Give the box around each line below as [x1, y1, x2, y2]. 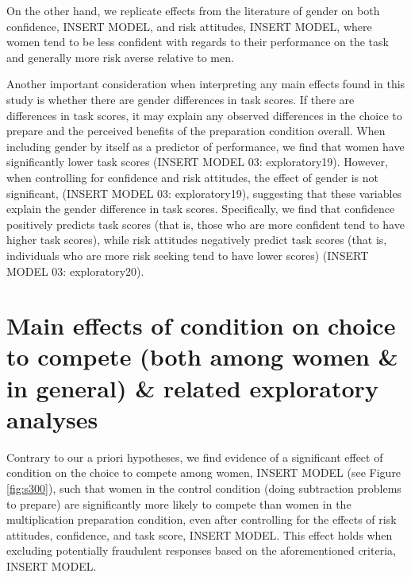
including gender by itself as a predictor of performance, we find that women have [6, 137, 405, 154]
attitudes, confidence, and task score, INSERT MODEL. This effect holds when [6, 526, 393, 543]
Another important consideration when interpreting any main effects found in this [6, 76, 405, 92]
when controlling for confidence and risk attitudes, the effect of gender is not [6, 168, 378, 185]
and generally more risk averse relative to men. [6, 48, 234, 65]
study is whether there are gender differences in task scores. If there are [6, 91, 355, 107]
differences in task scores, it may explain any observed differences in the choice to [6, 106, 402, 123]
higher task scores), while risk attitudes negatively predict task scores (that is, [6, 231, 387, 248]
